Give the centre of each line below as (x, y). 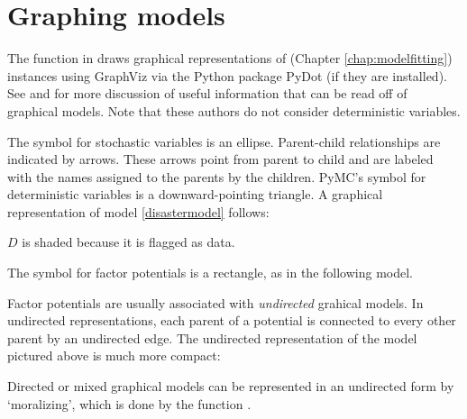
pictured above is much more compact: (114, 355)
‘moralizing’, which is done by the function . (129, 403)
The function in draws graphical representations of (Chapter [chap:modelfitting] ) (230, 58)
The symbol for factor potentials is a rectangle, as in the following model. (210, 273)
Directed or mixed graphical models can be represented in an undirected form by (231, 386)
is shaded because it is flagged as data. (128, 242)
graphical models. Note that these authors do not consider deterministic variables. (234, 110)
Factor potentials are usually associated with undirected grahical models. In (215, 302)
